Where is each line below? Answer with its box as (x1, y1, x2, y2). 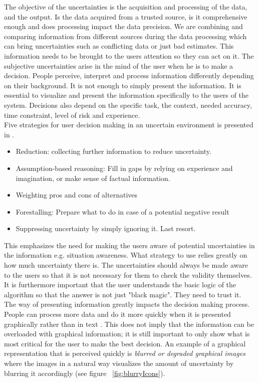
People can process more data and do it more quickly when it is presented (4, 309, 231, 319)
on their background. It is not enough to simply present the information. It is (4, 80, 241, 90)
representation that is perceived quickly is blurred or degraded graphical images (4, 348, 245, 358)
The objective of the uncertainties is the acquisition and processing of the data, (4, 2, 247, 12)
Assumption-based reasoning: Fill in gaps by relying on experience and (16, 162, 233, 173)
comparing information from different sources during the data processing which (4, 31, 247, 41)
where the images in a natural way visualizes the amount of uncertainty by (4, 358, 234, 368)
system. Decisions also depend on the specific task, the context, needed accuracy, (4, 99, 252, 110)
